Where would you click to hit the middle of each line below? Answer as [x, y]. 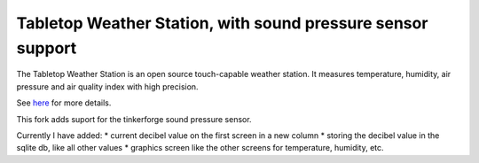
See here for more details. [64, 103]
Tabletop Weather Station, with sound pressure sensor [222, 23]
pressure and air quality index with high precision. [107, 86]
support [47, 48]
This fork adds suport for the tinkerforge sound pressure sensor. [134, 119]
